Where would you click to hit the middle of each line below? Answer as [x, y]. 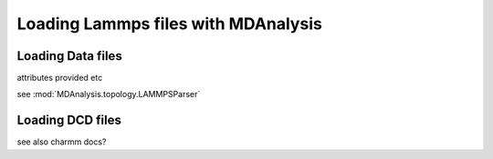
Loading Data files [69, 56]
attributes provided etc [60, 78]
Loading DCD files [69, 120]
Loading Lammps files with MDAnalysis [170, 24]
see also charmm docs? [62, 142]
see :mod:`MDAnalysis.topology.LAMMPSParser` [109, 94]
